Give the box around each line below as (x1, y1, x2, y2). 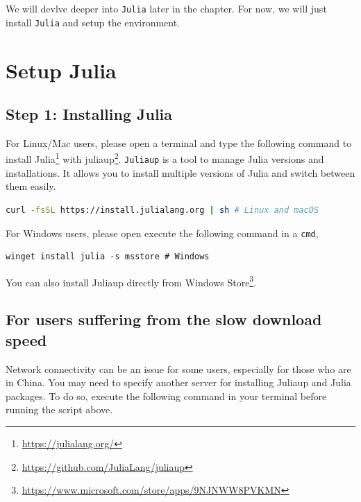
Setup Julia (6, 55, 117, 84)
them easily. (6, 179, 56, 193)
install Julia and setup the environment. (6, 15, 180, 29)
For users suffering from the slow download (6, 309, 322, 330)
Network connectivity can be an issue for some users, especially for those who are (6, 361, 351, 376)
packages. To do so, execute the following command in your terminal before (6, 388, 327, 403)
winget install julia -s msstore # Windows (6, 252, 210, 262)
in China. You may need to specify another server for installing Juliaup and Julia (6, 375, 351, 390)
